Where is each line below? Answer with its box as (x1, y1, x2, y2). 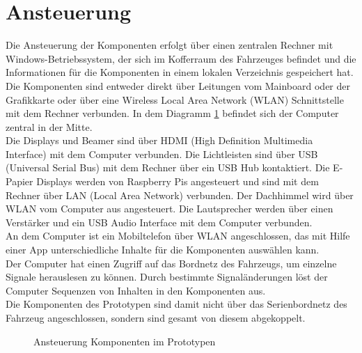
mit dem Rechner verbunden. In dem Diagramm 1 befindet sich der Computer (6, 106, 339, 120)
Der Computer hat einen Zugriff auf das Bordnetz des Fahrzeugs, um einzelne (6, 256, 337, 270)
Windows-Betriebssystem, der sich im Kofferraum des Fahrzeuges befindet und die (6, 51, 356, 65)
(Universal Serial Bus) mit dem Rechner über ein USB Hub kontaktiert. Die (6, 160, 330, 175)
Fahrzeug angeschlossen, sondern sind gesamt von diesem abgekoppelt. (6, 311, 306, 324)
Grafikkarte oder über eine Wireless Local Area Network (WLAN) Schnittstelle (6, 92, 344, 107)
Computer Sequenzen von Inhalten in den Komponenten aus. (6, 283, 266, 297)
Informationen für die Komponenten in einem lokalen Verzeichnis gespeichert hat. (6, 65, 354, 79)
